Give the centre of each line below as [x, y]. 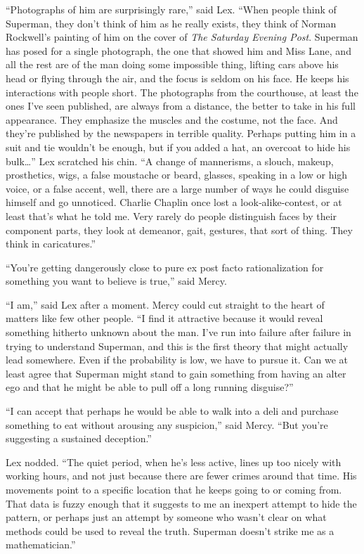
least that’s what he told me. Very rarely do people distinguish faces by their [171, 215]
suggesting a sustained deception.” [79, 438]
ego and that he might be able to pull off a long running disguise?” [150, 387]
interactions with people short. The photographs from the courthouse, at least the [182, 92]
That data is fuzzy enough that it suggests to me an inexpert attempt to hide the [181, 503]
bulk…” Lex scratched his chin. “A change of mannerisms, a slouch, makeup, [170, 161]
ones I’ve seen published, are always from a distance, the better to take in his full [181, 106]
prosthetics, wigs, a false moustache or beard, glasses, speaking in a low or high [177, 175]
